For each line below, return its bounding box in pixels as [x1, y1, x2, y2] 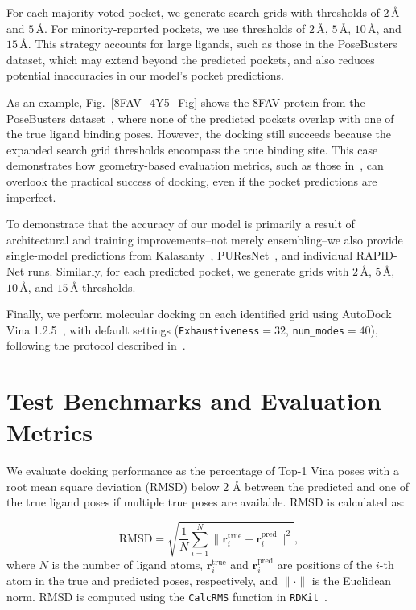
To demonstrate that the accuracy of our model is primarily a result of [6, 215, 355, 232]
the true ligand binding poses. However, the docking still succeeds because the [6, 125, 392, 142]
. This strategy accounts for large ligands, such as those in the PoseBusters [27, 35, 397, 52]
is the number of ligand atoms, [51, 555, 204, 572]
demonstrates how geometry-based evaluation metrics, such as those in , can [6, 157, 384, 174]
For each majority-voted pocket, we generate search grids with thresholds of [6, 4, 380, 20]
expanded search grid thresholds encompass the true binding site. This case [6, 141, 378, 158]
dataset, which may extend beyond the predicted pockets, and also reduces [6, 51, 375, 68]
